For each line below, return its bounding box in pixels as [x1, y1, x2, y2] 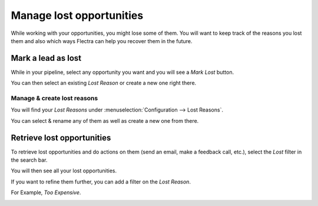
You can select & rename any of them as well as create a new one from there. [11, 117, 199, 124]
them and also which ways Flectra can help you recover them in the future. [11, 37, 193, 44]
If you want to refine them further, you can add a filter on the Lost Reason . [11, 178, 191, 185]
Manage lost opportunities [11, 9, 144, 22]
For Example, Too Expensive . [11, 189, 81, 196]
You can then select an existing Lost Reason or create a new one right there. [11, 80, 197, 87]
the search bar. [11, 156, 48, 164]
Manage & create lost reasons [11, 94, 98, 102]
